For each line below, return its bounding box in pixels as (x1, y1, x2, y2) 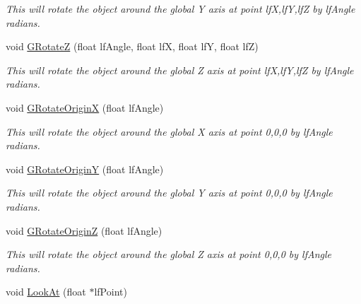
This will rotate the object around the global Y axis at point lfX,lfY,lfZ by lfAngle (6, 1, 355, 16)
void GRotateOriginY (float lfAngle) (6, 161, 164, 176)
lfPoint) (94, 284, 127, 299)
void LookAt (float (6, 284, 86, 299)
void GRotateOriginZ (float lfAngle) (6, 223, 162, 238)
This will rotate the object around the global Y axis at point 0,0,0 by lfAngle (6, 185, 333, 200)
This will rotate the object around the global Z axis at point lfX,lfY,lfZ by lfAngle (6, 62, 354, 77)
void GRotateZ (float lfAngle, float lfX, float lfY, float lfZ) (6, 39, 259, 54)
